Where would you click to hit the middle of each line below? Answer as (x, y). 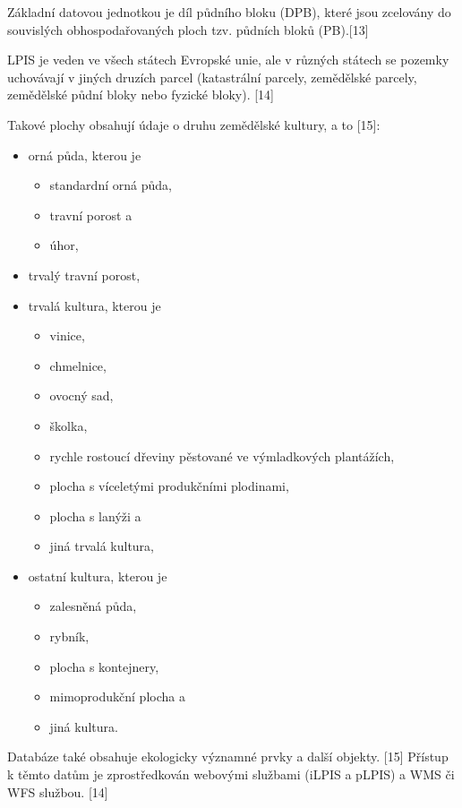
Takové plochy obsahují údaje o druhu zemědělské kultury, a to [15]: (194, 124)
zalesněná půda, (93, 606)
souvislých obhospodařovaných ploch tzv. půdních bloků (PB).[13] (188, 29)
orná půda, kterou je (85, 155)
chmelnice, (78, 365)
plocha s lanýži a (95, 516)
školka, (68, 425)
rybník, (69, 636)
